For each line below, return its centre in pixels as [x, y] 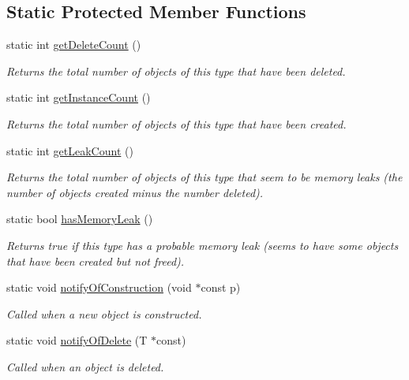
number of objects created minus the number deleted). [135, 192]
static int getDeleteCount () [74, 45]
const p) [221, 287]
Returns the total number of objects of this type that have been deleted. [176, 71]
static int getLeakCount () [70, 150]
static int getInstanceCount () [79, 97]
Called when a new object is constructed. [104, 313]
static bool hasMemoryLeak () [80, 219]
